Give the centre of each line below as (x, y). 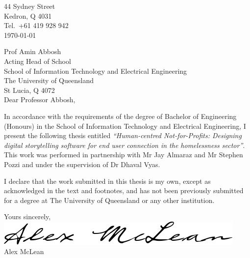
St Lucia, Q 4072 (29, 90)
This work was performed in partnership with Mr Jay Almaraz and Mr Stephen (124, 155)
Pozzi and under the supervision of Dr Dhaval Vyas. (82, 164)
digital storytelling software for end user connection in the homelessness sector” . (125, 145)
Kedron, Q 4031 (28, 15)
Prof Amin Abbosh (33, 51)
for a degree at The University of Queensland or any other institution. (109, 200)
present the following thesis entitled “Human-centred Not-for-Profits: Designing (123, 135)
